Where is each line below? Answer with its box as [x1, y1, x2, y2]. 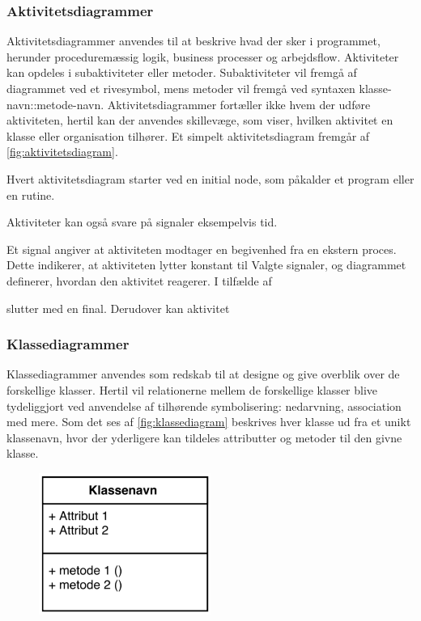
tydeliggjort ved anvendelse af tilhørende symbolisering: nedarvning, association [6, 397, 402, 414]
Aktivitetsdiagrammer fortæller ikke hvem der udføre [107, 95, 371, 112]
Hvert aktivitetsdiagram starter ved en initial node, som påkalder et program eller [6, 170, 415, 187]
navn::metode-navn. [6, 95, 104, 112]
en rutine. [6, 186, 55, 203]
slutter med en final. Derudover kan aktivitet [6, 299, 230, 316]
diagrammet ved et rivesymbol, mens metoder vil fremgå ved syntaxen [6, 80, 355, 96]
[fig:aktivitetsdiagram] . [6, 143, 118, 160]
